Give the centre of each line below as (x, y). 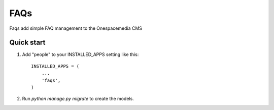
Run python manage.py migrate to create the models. (78, 99)
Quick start (27, 43)
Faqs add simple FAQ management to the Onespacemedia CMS (76, 28)
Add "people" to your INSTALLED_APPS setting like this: (80, 54)
